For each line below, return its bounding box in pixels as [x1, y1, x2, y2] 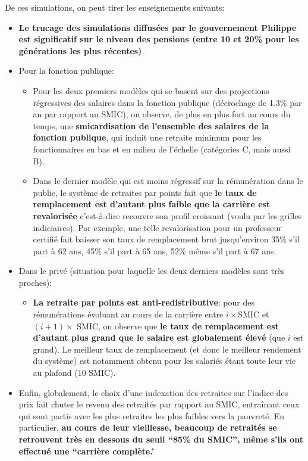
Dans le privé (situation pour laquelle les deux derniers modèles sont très [18, 264, 285, 277]
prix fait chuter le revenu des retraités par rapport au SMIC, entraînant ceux [18, 398, 300, 410]
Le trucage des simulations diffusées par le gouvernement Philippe [18, 21, 297, 33]
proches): [18, 276, 52, 288]
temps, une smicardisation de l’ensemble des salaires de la [33, 119, 269, 132]
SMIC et [238, 308, 269, 320]
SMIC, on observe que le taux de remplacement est [77, 319, 279, 332]
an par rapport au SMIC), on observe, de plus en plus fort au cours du [33, 108, 291, 120]
